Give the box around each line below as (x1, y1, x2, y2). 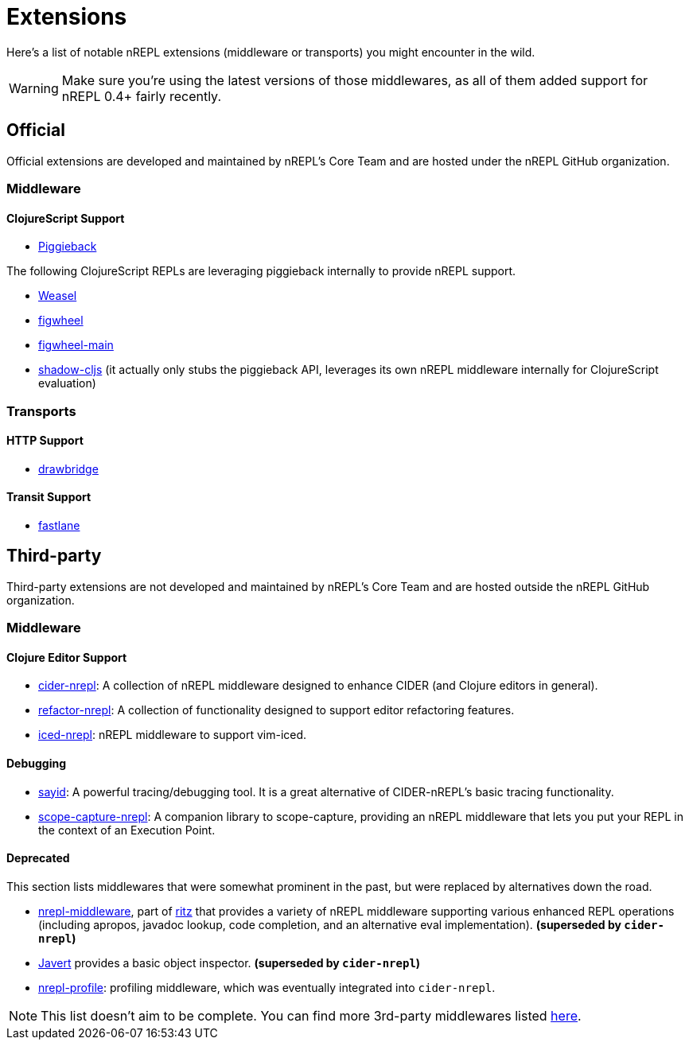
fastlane (38, 519, 80, 532)
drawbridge (38, 461, 99, 476)
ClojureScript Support (6, 211, 125, 225)
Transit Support (6, 490, 91, 504)
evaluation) (38, 376, 96, 391)
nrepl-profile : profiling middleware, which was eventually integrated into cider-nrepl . (38, 980, 496, 994)
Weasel (38, 289, 77, 303)
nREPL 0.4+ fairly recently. (61, 87, 222, 104)
